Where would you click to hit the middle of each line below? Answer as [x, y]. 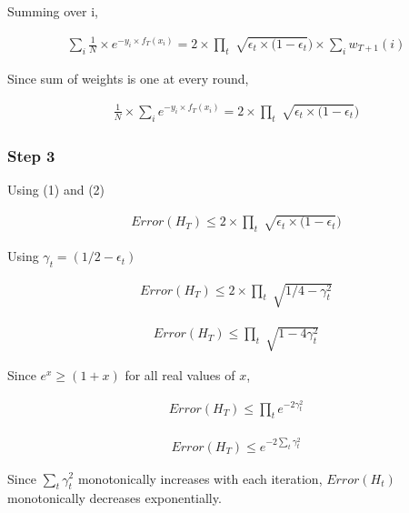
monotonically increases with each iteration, [200, 478]
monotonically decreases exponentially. [115, 498]
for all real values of [180, 375]
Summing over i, [53, 11]
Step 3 [31, 155]
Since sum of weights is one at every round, [128, 78]
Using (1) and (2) [56, 189]
